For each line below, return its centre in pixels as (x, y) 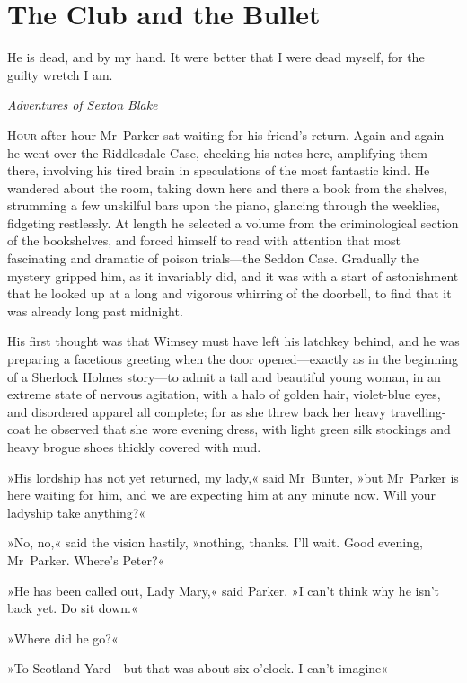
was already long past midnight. (95, 310)
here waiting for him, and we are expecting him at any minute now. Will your (221, 495)
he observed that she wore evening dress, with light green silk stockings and (242, 429)
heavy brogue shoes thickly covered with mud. (134, 447)
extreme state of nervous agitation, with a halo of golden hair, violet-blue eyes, (224, 394)
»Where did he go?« (63, 638)
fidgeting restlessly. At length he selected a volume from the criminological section (233, 222)
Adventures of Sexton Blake (83, 105)
